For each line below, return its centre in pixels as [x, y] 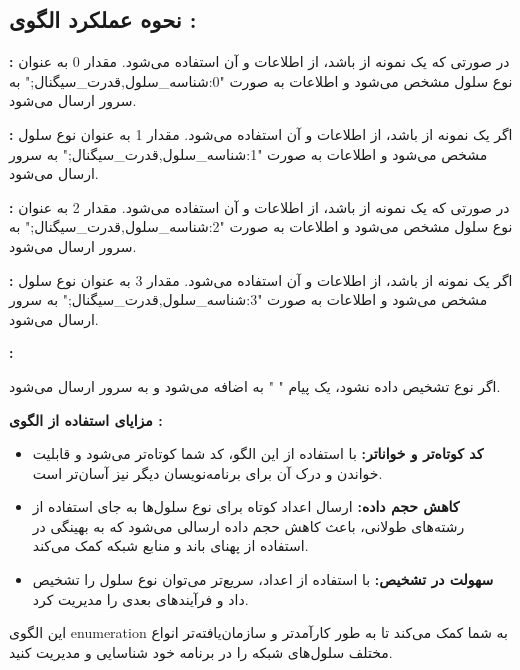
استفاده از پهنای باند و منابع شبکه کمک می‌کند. [170, 545]
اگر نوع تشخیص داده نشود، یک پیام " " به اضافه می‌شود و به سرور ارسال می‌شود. [255, 385]
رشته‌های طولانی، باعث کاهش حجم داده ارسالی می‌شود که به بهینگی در [248, 525]
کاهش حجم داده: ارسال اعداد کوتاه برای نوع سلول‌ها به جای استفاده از [246, 506]
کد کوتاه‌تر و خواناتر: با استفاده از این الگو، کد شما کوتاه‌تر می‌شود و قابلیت [258, 453]
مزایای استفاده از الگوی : [86, 419]
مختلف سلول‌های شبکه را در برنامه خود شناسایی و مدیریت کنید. [201, 651]
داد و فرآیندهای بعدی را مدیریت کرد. [140, 598]
